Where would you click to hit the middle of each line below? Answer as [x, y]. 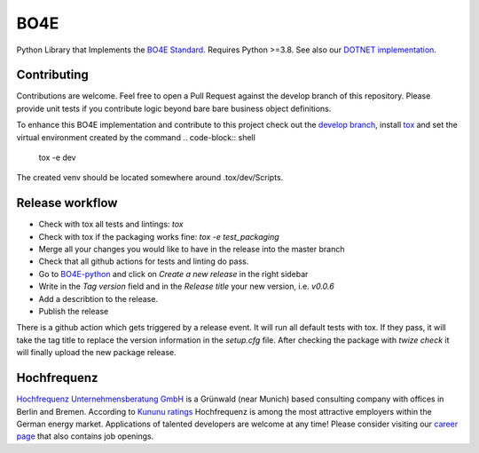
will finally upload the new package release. [96, 353]
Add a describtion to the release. [98, 298]
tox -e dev [57, 158]
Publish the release [74, 312]
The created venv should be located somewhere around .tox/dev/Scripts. [150, 178]
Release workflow [67, 203]
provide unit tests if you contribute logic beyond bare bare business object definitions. [174, 108]
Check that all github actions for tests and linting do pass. [144, 261]
